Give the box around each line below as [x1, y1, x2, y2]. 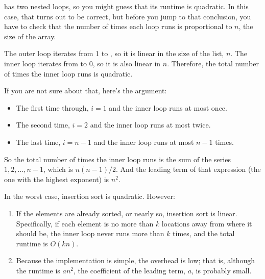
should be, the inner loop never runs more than [16, 228, 164, 239]
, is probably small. [191, 265, 252, 275]
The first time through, [16, 102, 89, 113]
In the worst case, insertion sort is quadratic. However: [4, 191, 175, 201]
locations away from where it [161, 218, 252, 229]
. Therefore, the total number [167, 58, 259, 68]
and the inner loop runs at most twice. [90, 119, 211, 130]
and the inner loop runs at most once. [109, 102, 227, 113]
